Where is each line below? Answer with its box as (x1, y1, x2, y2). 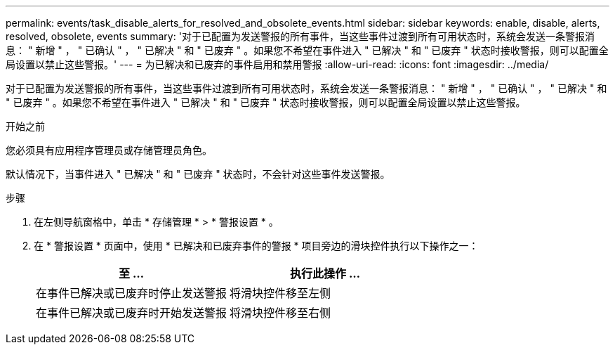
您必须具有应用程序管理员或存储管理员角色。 (6, 144, 212, 156)
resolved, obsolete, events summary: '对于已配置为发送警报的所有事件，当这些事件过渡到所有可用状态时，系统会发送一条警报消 (6, 30, 595, 42)
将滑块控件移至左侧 (230, 286, 331, 300)
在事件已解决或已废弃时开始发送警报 (36, 306, 227, 320)
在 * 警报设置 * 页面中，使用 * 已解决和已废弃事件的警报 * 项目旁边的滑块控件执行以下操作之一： (34, 240, 479, 252)
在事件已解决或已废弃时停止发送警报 (36, 286, 227, 300)
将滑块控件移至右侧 (230, 306, 331, 320)
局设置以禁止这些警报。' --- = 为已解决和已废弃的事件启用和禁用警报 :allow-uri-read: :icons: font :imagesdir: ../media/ (6, 58, 549, 70)
